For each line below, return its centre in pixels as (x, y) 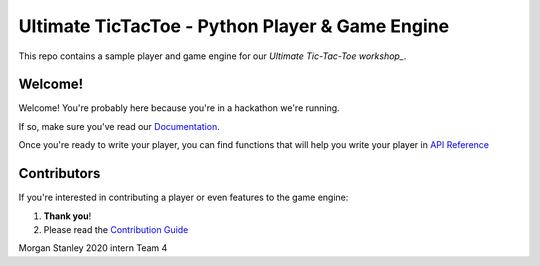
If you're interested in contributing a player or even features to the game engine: (183, 197)
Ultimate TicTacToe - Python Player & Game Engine (234, 26)
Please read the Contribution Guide (116, 229)
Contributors (59, 173)
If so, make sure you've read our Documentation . (119, 126)
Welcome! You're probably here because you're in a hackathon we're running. (179, 108)
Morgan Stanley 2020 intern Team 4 (93, 248)
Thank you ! (67, 216)
